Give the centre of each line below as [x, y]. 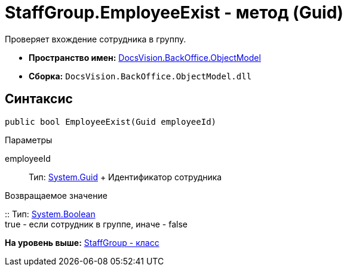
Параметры [29, 140]
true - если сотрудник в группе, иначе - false [96, 224]
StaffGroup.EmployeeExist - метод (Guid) [174, 13]
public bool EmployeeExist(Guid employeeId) [111, 121]
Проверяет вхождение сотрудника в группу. [96, 39]
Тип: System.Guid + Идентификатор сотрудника [125, 177]
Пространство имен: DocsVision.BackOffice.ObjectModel [145, 57]
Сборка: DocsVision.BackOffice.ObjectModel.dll [140, 76]
